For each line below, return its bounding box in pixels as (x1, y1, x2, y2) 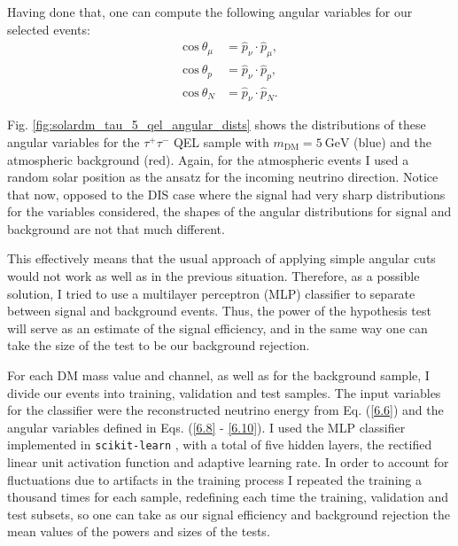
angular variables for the (7, 132, 140, 151)
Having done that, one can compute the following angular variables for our (7, 3, 413, 20)
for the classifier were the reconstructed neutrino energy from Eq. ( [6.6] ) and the (7, 401, 444, 419)
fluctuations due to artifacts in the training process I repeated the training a (7, 470, 422, 488)
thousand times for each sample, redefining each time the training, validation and (7, 487, 449, 506)
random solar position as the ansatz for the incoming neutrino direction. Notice (7, 168, 439, 186)
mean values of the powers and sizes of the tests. (7, 522, 270, 541)
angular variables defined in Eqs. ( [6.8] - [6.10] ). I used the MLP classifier (7, 417, 406, 436)
